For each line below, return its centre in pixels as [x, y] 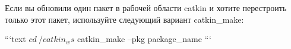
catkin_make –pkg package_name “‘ [144, 39]
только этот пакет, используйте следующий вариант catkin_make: [124, 19]
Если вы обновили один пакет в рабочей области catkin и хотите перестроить [146, 8]
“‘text [15, 39]
